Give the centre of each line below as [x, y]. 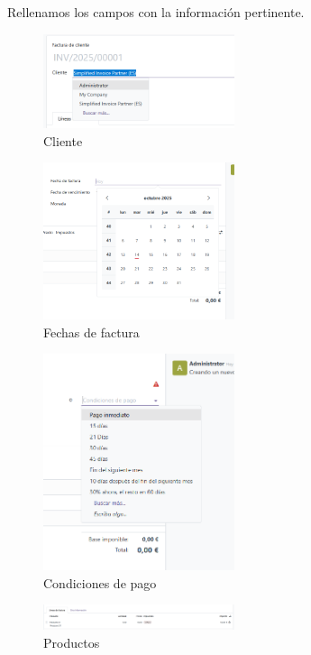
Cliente [63, 140]
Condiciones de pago [100, 582]
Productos [72, 642]
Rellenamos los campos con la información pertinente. [156, 12]
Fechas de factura [91, 332]
